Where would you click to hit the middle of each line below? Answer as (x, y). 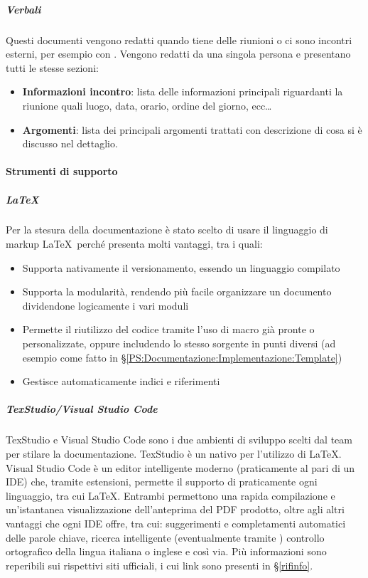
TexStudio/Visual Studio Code (82, 409)
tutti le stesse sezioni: (52, 67)
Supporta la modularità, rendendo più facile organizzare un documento (177, 291)
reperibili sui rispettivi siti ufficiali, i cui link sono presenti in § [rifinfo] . (159, 565)
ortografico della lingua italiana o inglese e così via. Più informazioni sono (166, 551)
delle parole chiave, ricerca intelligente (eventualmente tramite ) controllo (165, 537)
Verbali (23, 9)
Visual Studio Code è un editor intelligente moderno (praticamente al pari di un (180, 467)
